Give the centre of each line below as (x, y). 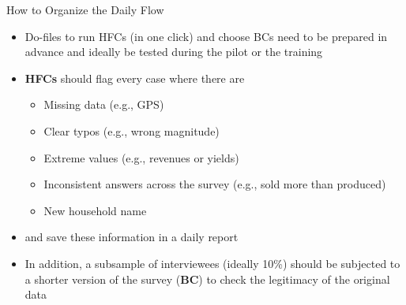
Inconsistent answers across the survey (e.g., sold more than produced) (215, 184)
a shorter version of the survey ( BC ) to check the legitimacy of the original (207, 279)
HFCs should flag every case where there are (135, 78)
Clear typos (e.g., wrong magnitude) (132, 130)
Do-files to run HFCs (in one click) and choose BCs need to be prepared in (206, 36)
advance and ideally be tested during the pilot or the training (174, 52)
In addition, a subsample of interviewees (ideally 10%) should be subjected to (212, 263)
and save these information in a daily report (132, 237)
